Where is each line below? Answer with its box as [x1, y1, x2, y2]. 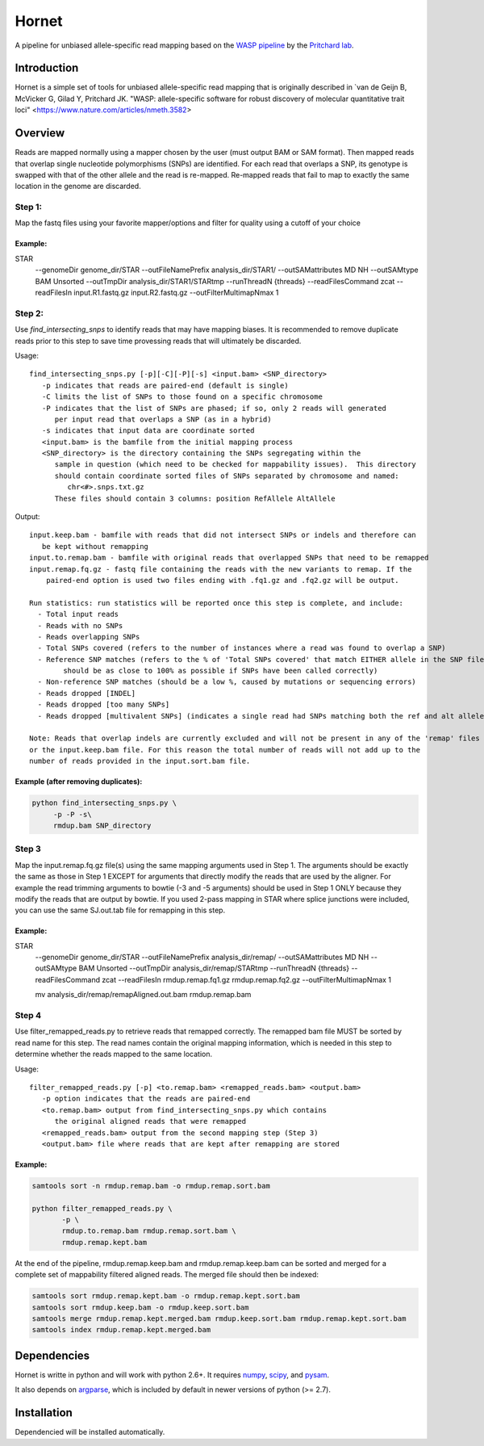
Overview [15, 126, 65, 140]
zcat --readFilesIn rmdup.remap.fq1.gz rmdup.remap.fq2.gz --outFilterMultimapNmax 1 [102, 974, 391, 984]
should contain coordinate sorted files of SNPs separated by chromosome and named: [54, 471, 399, 480]
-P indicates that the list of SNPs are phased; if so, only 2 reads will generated [41, 404, 387, 413]
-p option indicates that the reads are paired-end [41, 1094, 251, 1104]
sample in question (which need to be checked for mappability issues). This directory [54, 460, 417, 469]
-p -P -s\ [52, 810, 92, 819]
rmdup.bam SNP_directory [52, 820, 152, 830]
